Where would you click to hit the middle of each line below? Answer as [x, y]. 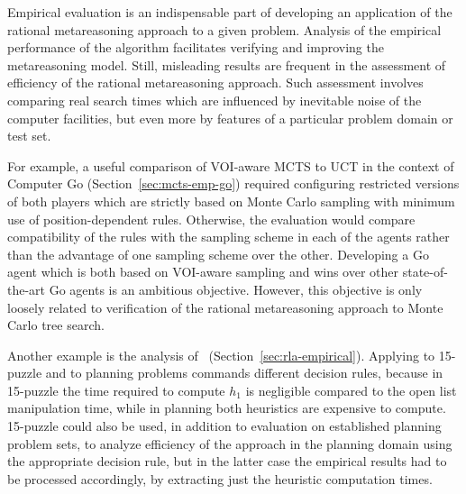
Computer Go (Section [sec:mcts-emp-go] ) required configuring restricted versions [233, 183]
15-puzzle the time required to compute [116, 390]
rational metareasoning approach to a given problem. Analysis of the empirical [224, 29]
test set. [29, 136]
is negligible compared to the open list [351, 390]
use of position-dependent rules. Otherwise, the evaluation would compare [211, 219]
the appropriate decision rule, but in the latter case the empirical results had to [227, 461]
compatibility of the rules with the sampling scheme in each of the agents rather [228, 237]
